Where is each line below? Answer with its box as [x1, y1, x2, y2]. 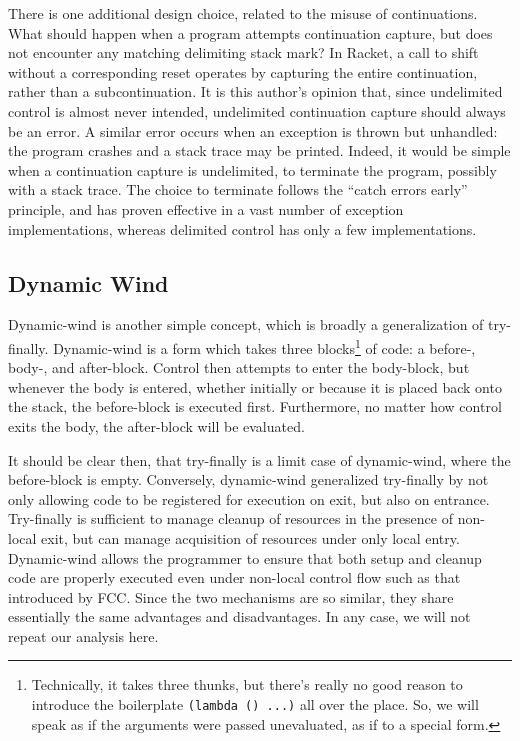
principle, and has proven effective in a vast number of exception [8, 198, 404, 219]
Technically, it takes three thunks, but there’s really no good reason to [31, 674, 463, 695]
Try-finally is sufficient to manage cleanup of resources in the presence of [8, 508, 454, 529]
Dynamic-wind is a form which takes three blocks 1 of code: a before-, [53, 334, 476, 358]
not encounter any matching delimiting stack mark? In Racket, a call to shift [8, 42, 479, 63]
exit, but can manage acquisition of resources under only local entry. [41, 527, 460, 548]
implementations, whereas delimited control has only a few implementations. [8, 218, 477, 239]
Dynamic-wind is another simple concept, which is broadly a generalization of [8, 314, 484, 335]
